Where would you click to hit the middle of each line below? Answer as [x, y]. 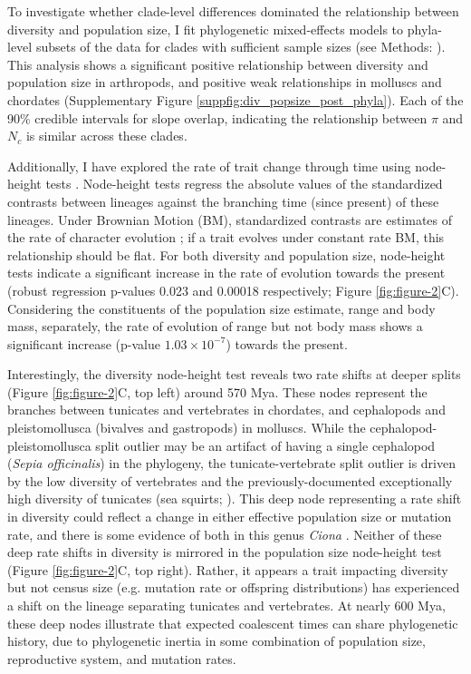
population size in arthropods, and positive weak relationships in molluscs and [225, 82]
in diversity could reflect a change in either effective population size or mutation [230, 517]
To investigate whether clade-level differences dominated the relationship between [233, 11]
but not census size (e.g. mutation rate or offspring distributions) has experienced [234, 587]
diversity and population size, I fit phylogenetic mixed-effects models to [206, 29]
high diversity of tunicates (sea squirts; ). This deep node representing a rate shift [235, 498]
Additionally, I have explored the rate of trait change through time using [209, 166]
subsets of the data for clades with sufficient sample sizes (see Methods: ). [240, 47]
